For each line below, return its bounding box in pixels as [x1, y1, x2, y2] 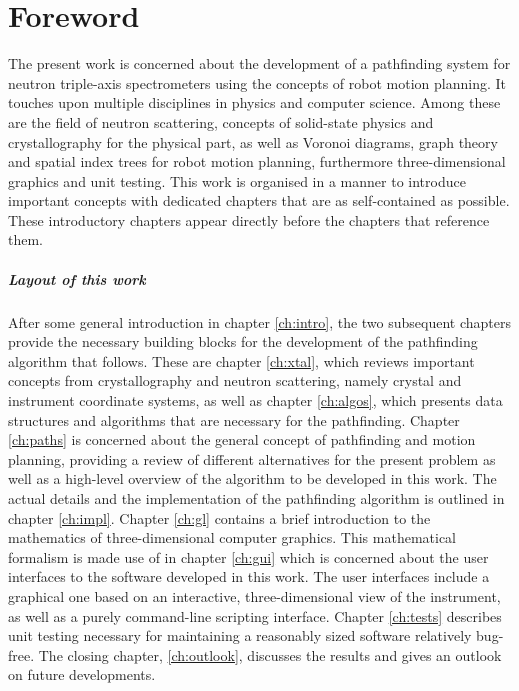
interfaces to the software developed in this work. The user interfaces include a [8, 566, 490, 587]
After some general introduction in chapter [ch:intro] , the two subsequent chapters [8, 311, 512, 332]
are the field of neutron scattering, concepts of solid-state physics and [8, 111, 434, 132]
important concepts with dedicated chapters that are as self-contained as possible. [8, 190, 510, 211]
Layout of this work [8, 268, 146, 289]
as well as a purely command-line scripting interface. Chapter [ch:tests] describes [8, 605, 502, 626]
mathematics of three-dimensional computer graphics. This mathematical [8, 527, 457, 548]
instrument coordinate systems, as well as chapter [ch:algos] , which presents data [8, 390, 503, 410]
